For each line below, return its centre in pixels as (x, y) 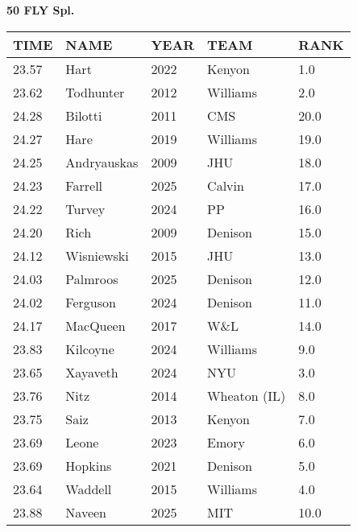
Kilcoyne (90, 348)
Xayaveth (92, 372)
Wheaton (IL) (247, 395)
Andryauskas (102, 162)
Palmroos (92, 278)
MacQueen (95, 325)
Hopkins (89, 465)
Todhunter (95, 92)
